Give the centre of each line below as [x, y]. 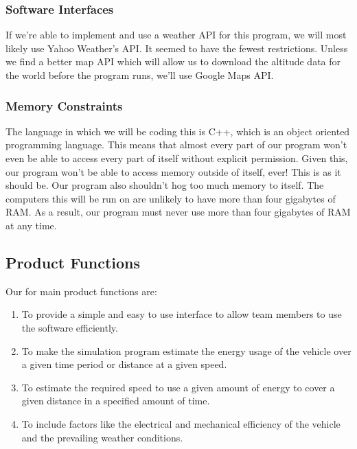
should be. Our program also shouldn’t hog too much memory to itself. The [165, 185]
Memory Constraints [64, 105]
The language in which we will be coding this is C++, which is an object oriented [178, 131]
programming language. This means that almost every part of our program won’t [176, 145]
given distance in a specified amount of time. [116, 401]
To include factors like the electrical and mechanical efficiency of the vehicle [181, 423]
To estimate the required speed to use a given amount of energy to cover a [178, 387]
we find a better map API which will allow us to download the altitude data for [173, 61]
